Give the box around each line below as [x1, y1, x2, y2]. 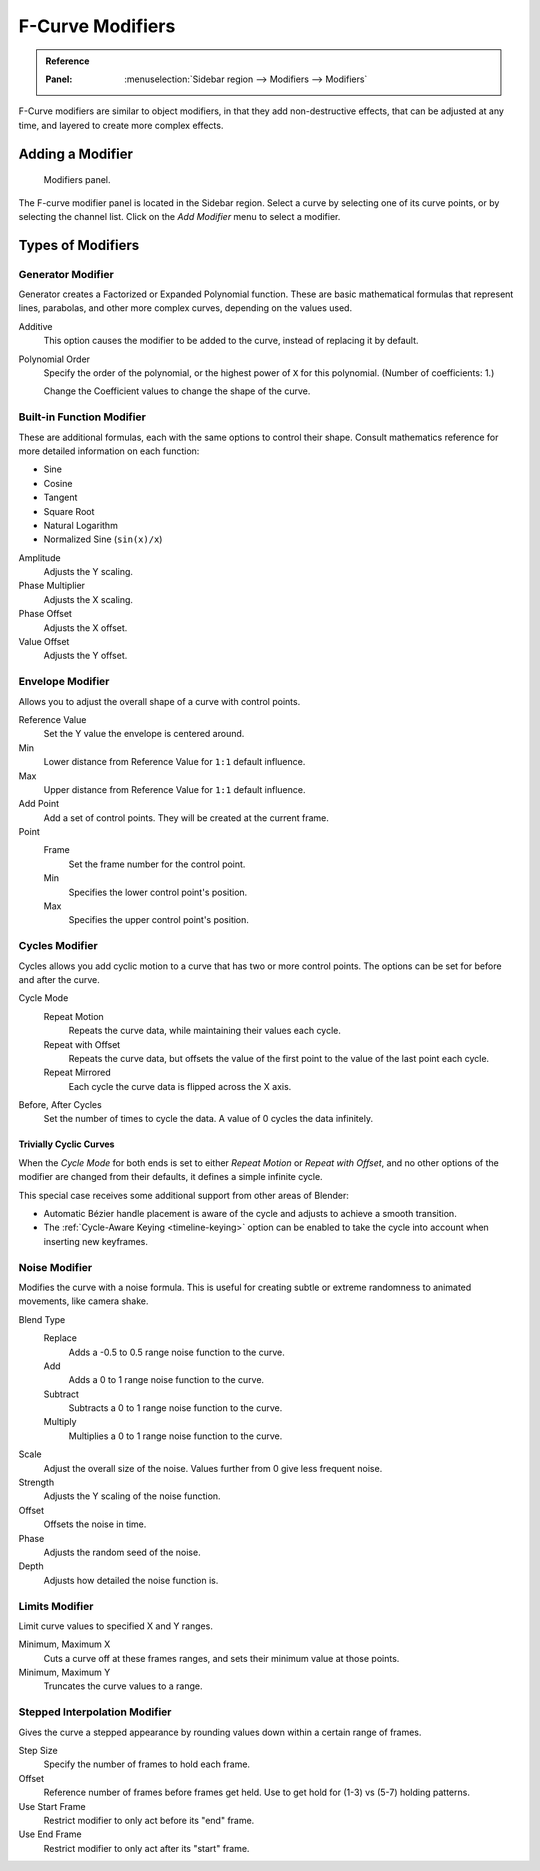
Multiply [43, 1416, 77, 1428]
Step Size [18, 1744, 59, 1756]
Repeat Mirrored [43, 1066, 111, 1079]
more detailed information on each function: [18, 445, 200, 457]
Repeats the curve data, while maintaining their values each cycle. [68, 1025, 342, 1037]
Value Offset [18, 636, 70, 648]
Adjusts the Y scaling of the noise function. [43, 1490, 221, 1502]
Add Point [18, 798, 60, 810]
